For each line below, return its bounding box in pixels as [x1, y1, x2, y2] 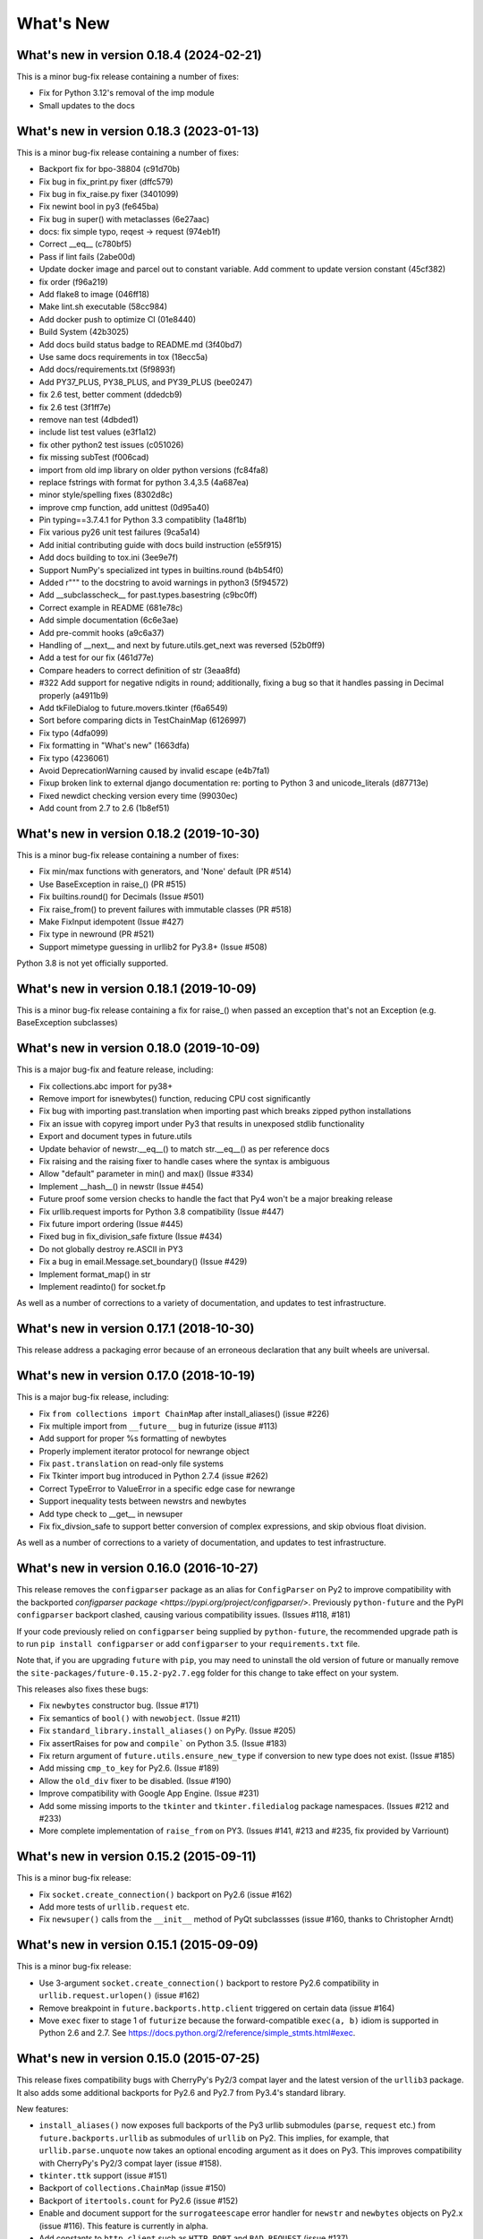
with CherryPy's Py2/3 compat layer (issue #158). [38, 2158, 223, 2168]
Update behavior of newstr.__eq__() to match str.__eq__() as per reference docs [38, 1143, 330, 1154]
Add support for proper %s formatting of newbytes [38, 1433, 227, 1444]
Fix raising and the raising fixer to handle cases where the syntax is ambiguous [38, 1156, 330, 1167]
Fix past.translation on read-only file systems [38, 1458, 224, 1469]
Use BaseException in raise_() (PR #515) [38, 879, 187, 889]
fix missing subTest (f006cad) [38, 452, 149, 463]
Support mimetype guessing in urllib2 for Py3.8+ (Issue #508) [38, 941, 267, 952]
